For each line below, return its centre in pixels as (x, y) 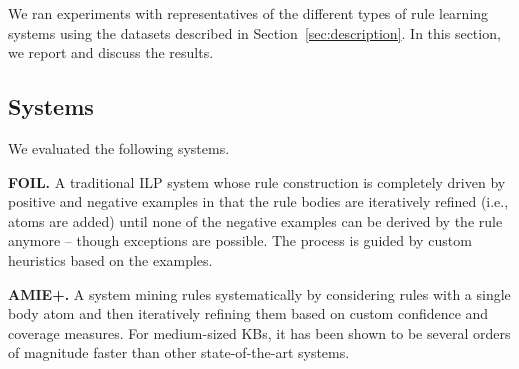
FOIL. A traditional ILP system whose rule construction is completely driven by (257, 181)
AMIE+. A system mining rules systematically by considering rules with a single (259, 293)
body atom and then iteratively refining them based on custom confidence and (248, 313)
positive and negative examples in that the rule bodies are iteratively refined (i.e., (258, 201)
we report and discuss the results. (111, 52)
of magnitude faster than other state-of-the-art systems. (179, 352)
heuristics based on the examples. (110, 259)
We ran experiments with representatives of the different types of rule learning (248, 13)
